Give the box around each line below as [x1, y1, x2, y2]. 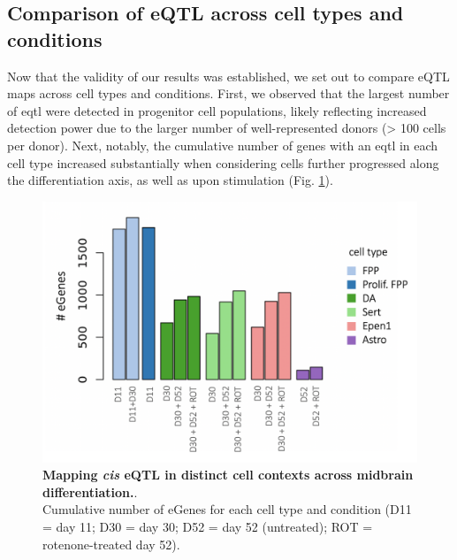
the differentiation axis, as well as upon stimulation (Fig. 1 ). [7, 171, 333, 189]
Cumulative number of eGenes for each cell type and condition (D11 [42, 500, 412, 518]
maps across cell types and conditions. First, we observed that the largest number [7, 84, 450, 103]
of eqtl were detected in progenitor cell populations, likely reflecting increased [7, 101, 427, 119]
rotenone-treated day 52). [42, 534, 180, 553]
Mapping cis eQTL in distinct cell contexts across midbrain [42, 465, 414, 484]
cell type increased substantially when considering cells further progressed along [7, 153, 439, 172]
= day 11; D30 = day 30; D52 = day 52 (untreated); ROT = [42, 517, 373, 535]
